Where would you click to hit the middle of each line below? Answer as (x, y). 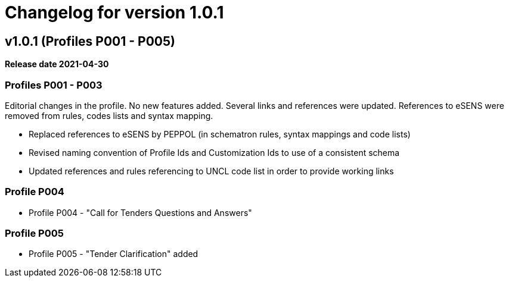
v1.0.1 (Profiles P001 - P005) (90, 41)
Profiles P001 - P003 (54, 85)
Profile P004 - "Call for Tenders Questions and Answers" (140, 212)
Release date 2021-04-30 (57, 64)
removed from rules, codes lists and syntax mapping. (109, 115)
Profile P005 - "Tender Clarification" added (114, 254)
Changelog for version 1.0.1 (114, 12)
